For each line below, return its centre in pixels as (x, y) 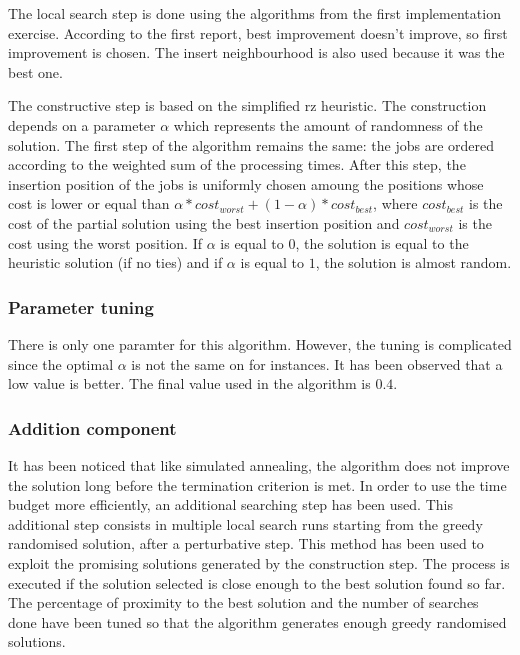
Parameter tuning (81, 306)
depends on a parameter (82, 124)
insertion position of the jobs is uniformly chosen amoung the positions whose (246, 183)
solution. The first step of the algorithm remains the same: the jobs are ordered (251, 144)
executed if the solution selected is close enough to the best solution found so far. (257, 582)
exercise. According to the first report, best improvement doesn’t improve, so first (258, 32)
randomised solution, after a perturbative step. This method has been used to (246, 543)
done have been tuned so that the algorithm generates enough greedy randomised (257, 621)
